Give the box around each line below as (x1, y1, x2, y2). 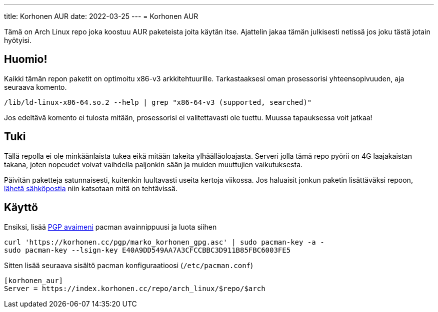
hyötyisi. (4, 36, 31, 44)
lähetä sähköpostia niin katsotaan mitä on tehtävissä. (4, 184, 178, 193)
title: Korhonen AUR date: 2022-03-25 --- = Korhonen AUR (4, 12, 198, 20)
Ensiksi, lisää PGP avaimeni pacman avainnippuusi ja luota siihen (4, 222, 217, 231)
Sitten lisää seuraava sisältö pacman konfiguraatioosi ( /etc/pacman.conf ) (4, 261, 253, 270)
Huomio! (4, 53, 47, 66)
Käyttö (4, 201, 38, 214)
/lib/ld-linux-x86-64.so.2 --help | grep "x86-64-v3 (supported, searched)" (4, 98, 312, 106)
